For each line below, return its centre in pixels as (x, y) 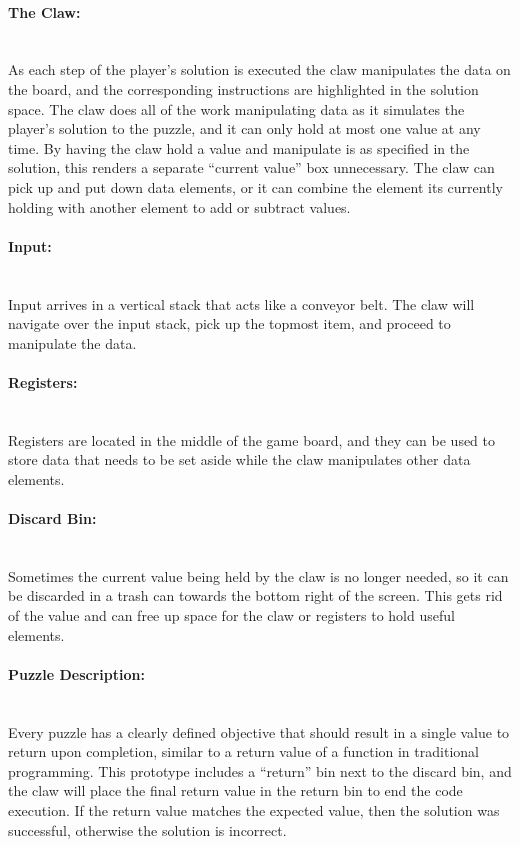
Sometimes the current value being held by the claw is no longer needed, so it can (258, 575)
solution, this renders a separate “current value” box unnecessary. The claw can (251, 167)
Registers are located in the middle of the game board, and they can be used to (252, 439)
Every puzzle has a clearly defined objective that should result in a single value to (259, 731)
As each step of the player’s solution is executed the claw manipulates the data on (259, 69)
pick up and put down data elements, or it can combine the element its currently (255, 186)
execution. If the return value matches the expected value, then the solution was (254, 810)
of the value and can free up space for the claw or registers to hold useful (231, 615)
